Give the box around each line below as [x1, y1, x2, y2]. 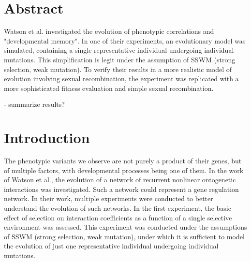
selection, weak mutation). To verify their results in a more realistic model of [4, 64, 232, 74]
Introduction [4, 128, 90, 147]
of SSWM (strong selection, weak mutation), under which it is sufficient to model [4, 231, 245, 241]
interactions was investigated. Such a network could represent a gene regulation [4, 184, 239, 194]
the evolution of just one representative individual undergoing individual [4, 241, 219, 251]
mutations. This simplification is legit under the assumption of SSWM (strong [4, 54, 236, 64]
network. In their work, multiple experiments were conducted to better [4, 193, 213, 204]
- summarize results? [4, 99, 65, 109]
